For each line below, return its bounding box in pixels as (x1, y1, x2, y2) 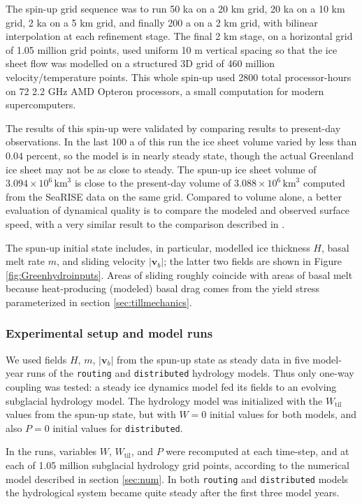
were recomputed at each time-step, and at (166, 444, 349, 459)
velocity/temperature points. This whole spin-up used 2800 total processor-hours (6, 69, 352, 84)
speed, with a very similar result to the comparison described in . (6, 216, 285, 231)
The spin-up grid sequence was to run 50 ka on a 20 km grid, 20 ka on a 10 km (6, 1, 345, 15)
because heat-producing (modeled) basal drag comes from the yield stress (6, 281, 319, 296)
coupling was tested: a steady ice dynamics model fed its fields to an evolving (6, 379, 337, 394)
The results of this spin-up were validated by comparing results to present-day (6, 120, 341, 135)
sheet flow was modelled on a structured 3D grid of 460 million (6, 56, 275, 71)
